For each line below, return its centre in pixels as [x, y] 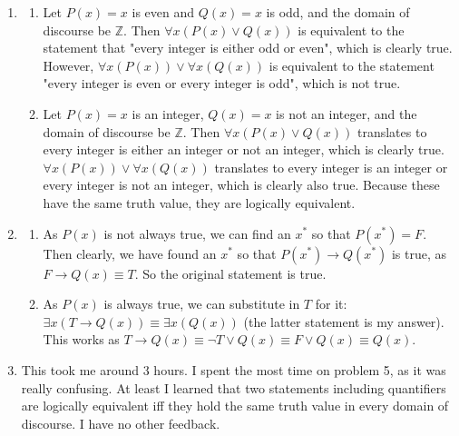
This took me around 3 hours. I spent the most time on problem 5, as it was [234, 369]
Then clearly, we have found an [130, 253]
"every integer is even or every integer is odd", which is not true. [222, 83]
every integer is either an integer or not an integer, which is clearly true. [244, 149]
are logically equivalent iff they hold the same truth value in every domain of [235, 406]
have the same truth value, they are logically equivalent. [199, 202]
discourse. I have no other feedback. [121, 423]
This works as [81, 339]
